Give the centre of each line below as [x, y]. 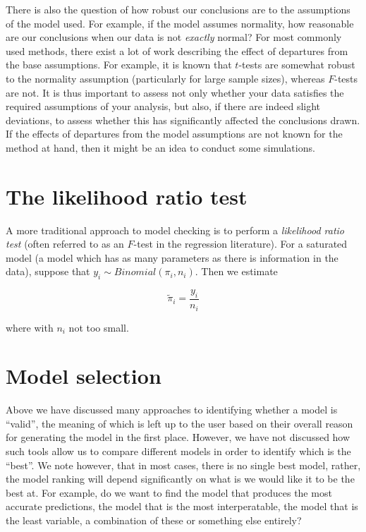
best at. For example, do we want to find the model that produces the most [169, 492]
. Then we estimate [236, 271]
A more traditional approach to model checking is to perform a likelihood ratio [175, 230]
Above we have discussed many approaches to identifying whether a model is [172, 410]
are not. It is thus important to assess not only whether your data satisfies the [175, 92]
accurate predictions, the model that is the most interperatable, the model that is [182, 506]
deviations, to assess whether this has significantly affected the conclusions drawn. [183, 120]
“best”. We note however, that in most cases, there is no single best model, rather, [183, 465]
